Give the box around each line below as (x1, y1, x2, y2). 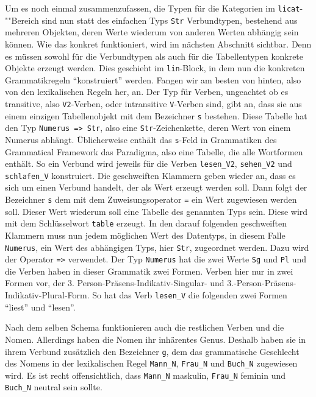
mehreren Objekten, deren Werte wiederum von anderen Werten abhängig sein (5, 26, 299, 38)
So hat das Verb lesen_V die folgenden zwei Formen (92, 289, 287, 301)
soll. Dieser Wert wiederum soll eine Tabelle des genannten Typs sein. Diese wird (5, 205, 308, 217)
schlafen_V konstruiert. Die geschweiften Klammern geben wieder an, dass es (5, 169, 296, 181)
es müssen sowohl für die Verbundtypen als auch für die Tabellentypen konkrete (5, 49, 304, 62)
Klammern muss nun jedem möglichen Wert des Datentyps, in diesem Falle (5, 228, 285, 241)
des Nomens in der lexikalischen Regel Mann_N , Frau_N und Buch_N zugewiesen (5, 357, 298, 370)
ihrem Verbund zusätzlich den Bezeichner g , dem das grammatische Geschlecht (5, 345, 300, 357)
